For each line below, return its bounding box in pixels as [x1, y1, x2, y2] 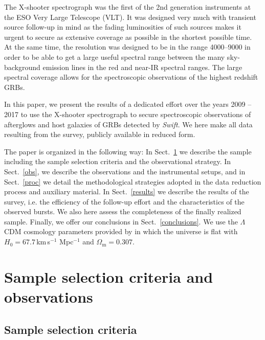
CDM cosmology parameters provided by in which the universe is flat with [4, 226, 238, 237]
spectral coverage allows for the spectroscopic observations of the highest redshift [4, 72, 258, 82]
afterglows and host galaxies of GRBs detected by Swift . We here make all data [4, 119, 253, 129]
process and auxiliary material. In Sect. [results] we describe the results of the [4, 186, 249, 197]
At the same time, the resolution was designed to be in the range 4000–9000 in [4, 41, 251, 52]
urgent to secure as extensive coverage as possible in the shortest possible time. [4, 31, 252, 42]
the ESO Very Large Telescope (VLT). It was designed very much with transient [4, 11, 256, 22]
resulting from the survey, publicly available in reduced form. [4, 129, 195, 140]
